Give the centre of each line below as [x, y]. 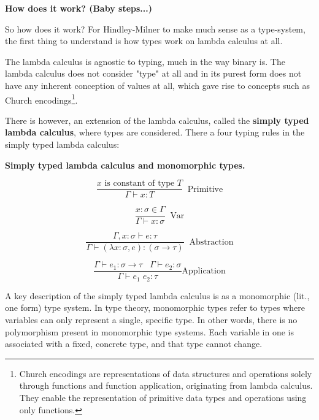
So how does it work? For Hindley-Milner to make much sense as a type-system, [155, 29]
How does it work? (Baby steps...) [79, 8]
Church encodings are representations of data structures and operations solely [166, 373]
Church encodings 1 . [41, 99]
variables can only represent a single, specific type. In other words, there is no [151, 320]
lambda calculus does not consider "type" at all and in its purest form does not [153, 73]
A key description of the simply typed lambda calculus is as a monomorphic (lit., [157, 295]
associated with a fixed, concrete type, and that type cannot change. [134, 344]
